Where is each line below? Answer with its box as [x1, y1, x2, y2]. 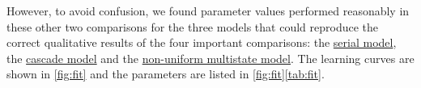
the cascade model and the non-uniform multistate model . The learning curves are [6, 49, 415, 66]
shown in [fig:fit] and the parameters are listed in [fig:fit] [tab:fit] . [6, 65, 325, 82]
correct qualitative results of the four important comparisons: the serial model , [6, 34, 397, 51]
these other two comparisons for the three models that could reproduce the [6, 18, 379, 35]
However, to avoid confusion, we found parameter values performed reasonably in [6, 2, 410, 19]
